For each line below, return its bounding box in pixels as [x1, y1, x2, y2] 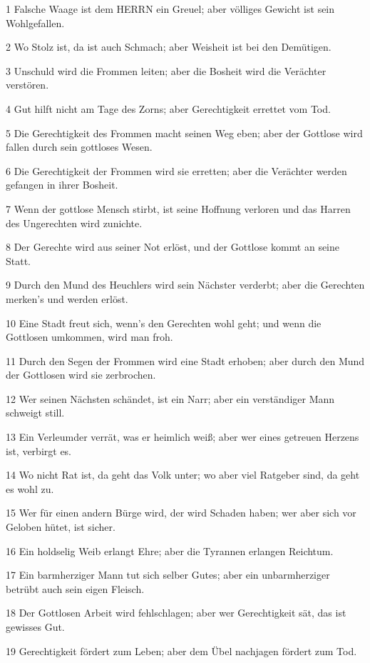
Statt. [6, 253, 31, 268]
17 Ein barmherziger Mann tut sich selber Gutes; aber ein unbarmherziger [6, 567, 330, 582]
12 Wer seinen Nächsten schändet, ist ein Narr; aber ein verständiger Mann [6, 391, 335, 406]
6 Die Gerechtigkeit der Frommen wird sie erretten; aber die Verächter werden [6, 163, 347, 178]
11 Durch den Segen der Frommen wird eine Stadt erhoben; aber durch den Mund [6, 353, 365, 368]
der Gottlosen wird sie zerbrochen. [6, 367, 156, 382]
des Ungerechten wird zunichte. [6, 215, 143, 230]
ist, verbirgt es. [6, 443, 72, 458]
